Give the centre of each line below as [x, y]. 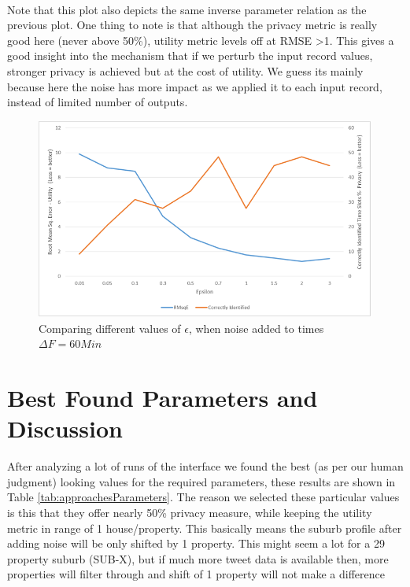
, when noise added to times [256, 328]
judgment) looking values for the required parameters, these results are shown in [201, 481]
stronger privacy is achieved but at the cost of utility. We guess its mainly [185, 70]
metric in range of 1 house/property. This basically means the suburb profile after [205, 528]
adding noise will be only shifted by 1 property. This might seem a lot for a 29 [196, 543]
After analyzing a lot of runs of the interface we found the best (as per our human [205, 466]
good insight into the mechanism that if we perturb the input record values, [190, 55]
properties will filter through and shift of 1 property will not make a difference [196, 574]
